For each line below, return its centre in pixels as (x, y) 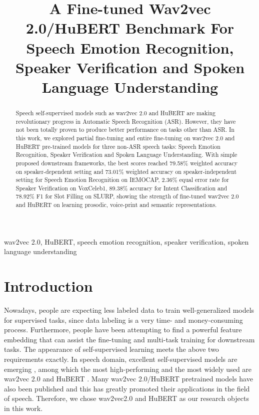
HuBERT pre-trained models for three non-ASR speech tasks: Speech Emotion (118, 146)
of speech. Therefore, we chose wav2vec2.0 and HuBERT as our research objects (126, 398)
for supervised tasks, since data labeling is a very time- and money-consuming (123, 320)
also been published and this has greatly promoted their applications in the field (127, 388)
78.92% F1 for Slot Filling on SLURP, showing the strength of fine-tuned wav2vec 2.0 (127, 196)
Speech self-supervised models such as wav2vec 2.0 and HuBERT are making (116, 113)
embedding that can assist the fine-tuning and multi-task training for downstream (129, 339)
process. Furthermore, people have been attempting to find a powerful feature (123, 330)
